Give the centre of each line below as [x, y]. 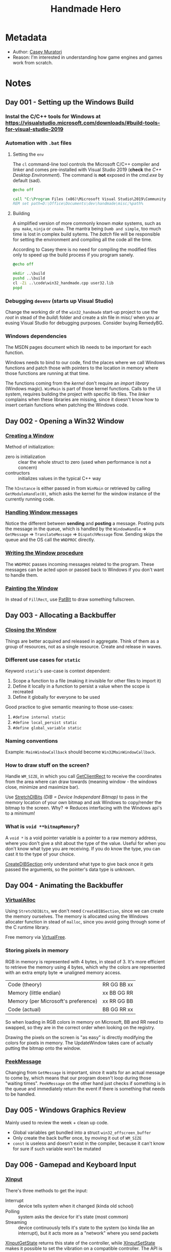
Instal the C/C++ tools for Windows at [53, 116]
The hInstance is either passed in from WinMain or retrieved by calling [78, 488]
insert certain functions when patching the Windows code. [67, 405]
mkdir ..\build [29, 274]
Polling [13, 1211]
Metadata [26, 38]
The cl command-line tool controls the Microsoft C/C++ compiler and [86, 164]
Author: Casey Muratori [37, 52]
